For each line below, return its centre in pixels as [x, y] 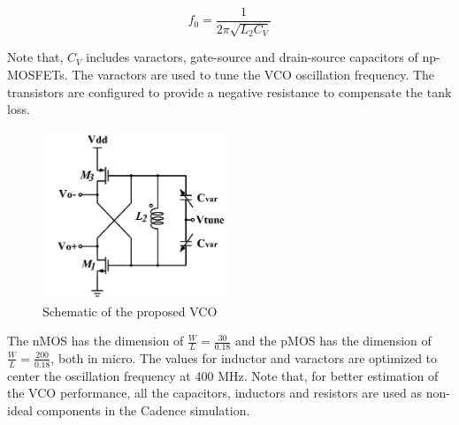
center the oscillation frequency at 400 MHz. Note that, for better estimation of [223, 375]
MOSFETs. [38, 75]
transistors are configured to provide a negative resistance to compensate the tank [229, 91]
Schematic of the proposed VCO [130, 311]
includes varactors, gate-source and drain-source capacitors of [252, 57]
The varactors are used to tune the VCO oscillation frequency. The [253, 75]
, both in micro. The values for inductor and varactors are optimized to [244, 357]
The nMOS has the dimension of [96, 341]
